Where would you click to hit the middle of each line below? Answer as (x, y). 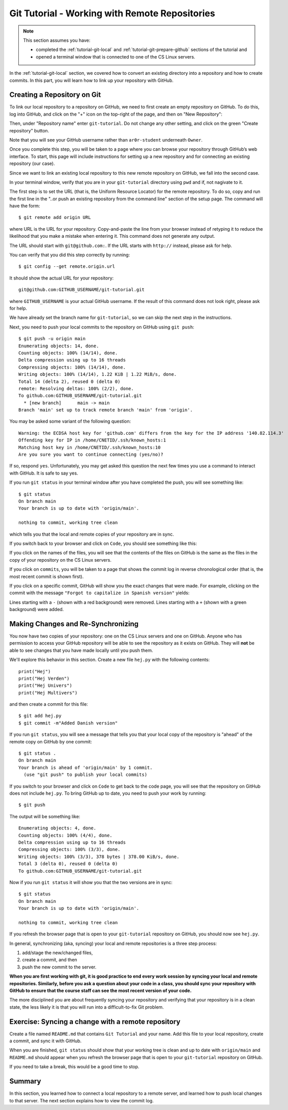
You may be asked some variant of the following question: (70, 421)
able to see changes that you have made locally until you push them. (81, 650)
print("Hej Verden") (44, 678)
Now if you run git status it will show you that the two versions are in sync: (91, 882)
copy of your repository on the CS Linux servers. (61, 560)
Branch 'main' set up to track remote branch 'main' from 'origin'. (106, 410)
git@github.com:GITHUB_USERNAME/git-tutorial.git (82, 290)
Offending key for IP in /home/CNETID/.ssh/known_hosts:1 (92, 440)
